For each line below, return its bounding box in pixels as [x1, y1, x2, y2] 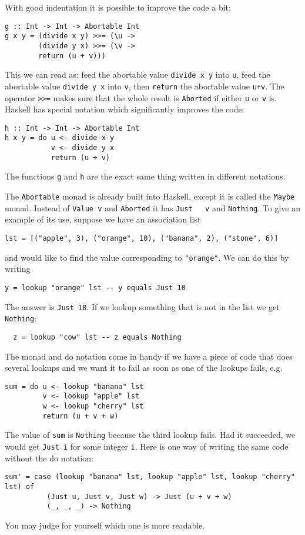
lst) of [5, 482, 35, 491]
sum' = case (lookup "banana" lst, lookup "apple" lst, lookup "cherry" [5, 473, 295, 481]
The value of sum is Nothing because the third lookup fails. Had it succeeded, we [5, 428, 296, 441]
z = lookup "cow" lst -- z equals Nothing [13, 333, 182, 341]
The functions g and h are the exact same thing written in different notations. [5, 170, 286, 182]
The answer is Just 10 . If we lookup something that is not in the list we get [5, 300, 280, 313]
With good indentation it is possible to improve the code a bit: [5, 1, 231, 13]
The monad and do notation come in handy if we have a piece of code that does [5, 350, 293, 362]
